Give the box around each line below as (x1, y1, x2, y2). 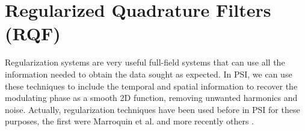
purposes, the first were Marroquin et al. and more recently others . (5, 115, 254, 127)
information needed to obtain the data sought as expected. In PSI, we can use (5, 67, 292, 80)
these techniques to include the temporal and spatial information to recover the (5, 79, 298, 92)
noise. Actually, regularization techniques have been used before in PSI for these (5, 103, 300, 115)
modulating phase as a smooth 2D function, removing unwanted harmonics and (5, 91, 298, 104)
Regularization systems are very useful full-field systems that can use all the (5, 56, 285, 69)
